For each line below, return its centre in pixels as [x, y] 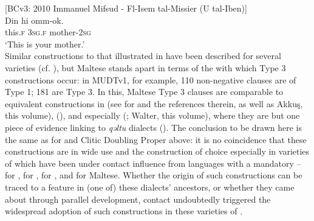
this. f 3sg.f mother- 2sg [48, 32]
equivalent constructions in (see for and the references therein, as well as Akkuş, [154, 103]
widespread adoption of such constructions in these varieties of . [124, 211]
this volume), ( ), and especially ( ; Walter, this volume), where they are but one [152, 115]
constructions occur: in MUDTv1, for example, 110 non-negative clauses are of [151, 79]
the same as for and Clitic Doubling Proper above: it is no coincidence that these [156, 139]
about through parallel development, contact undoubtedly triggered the [138, 199]
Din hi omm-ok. [34, 20]
